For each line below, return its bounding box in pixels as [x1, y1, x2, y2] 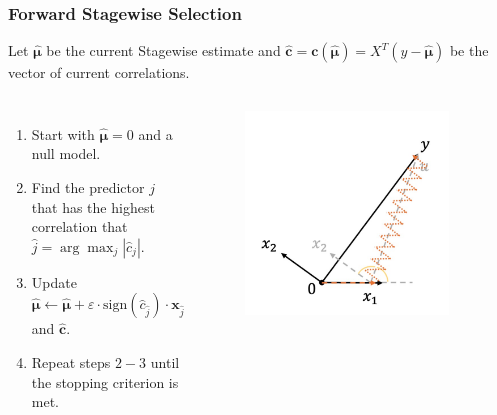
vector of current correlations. [8, 62, 190, 83]
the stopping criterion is [31, 371, 179, 392]
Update [31, 271, 77, 292]
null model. [31, 143, 101, 164]
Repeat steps [31, 351, 111, 372]
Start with [31, 123, 95, 144]
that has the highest [31, 196, 155, 217]
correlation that [31, 216, 128, 237]
